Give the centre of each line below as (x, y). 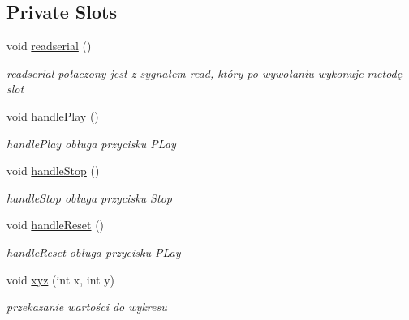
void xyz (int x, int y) (61, 279)
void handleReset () (56, 225)
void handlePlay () (53, 115)
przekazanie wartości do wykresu (87, 307)
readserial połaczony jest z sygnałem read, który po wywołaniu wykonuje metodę (204, 73)
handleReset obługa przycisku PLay (94, 252)
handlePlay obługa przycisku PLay (91, 143)
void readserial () (49, 46)
